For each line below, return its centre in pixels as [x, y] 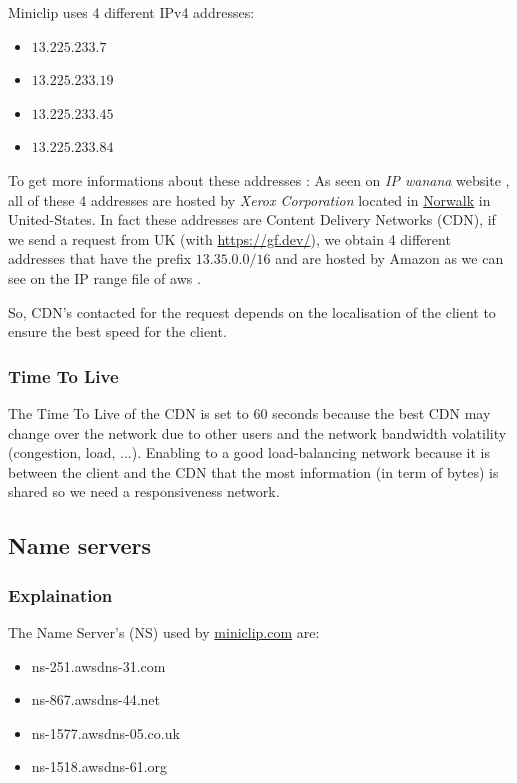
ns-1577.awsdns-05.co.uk [105, 732]
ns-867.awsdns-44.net [95, 699]
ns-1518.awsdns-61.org [99, 766]
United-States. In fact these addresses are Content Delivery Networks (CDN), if [252, 219]
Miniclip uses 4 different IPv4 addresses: [131, 12]
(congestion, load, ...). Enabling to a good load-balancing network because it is [249, 452]
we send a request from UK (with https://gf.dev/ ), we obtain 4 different [229, 238]
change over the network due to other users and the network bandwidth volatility [257, 432]
